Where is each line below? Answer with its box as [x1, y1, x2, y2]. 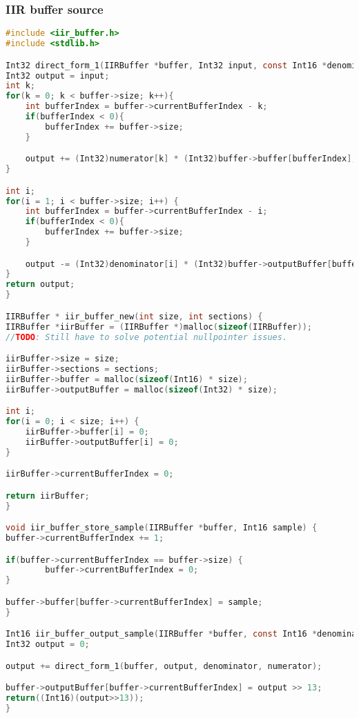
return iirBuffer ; [6, 490, 90, 501]
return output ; [6, 279, 75, 290]
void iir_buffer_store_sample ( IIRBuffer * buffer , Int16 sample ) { [6, 523, 318, 533]
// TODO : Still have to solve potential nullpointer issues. [6, 332, 288, 342]
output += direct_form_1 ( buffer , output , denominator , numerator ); [6, 661, 322, 671]
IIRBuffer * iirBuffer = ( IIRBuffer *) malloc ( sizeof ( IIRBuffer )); [6, 321, 312, 332]
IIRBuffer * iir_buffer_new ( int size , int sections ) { [6, 311, 263, 321]
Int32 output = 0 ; [6, 639, 90, 650]
